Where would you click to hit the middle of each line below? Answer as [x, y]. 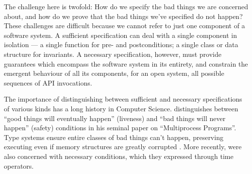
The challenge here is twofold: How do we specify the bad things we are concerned [126, 6]
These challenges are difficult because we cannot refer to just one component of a [125, 26]
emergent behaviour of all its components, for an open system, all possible [114, 73]
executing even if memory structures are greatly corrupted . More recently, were [123, 147]
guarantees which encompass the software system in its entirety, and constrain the [126, 63]
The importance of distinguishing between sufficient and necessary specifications [123, 99]
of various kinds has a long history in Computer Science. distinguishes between [121, 108]
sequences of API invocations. [48, 82]
